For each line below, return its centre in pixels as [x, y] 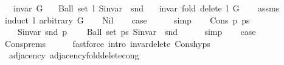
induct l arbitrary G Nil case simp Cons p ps [127, 20]
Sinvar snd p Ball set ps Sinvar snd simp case [137, 32]
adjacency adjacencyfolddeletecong [74, 55]
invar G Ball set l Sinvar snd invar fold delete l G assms [146, 8]
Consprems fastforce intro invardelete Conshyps [107, 43]
